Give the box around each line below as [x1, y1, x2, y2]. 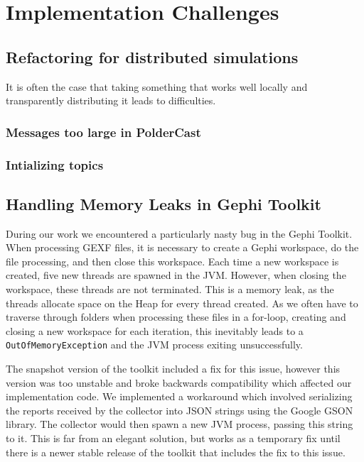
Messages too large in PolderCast [6, 123, 201, 141]
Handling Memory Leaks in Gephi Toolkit [6, 192, 321, 214]
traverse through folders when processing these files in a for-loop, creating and [6, 309, 346, 324]
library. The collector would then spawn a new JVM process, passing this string [6, 417, 353, 431]
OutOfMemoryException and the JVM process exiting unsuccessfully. [6, 337, 303, 352]
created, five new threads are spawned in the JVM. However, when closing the [6, 268, 346, 282]
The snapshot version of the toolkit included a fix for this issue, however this [6, 361, 341, 376]
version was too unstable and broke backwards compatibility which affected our [6, 375, 352, 390]
